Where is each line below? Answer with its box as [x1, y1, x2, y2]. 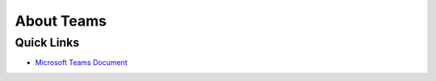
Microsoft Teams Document [35, 58, 128, 67]
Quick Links [15, 35, 80, 50]
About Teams [15, 12, 107, 30]
